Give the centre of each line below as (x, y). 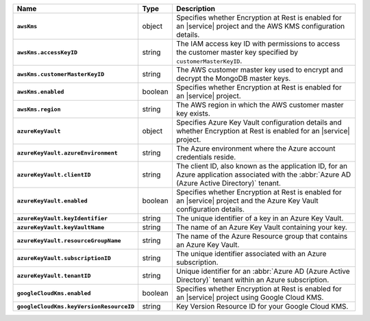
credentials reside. (206, 157)
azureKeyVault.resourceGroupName (69, 241)
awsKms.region (39, 109)
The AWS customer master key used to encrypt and (259, 70)
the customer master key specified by (237, 52)
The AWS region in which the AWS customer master (260, 105)
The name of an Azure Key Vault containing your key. (261, 227)
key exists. (193, 113)
